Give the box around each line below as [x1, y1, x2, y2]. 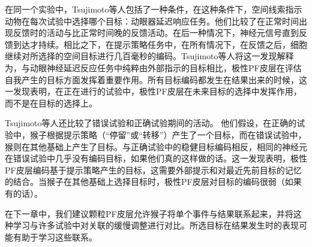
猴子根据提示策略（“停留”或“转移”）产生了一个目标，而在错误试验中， [29, 128, 307, 141]
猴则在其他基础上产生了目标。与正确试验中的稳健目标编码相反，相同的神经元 [5, 140, 307, 153]
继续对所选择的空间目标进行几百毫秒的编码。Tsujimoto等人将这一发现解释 [5, 50, 294, 62]
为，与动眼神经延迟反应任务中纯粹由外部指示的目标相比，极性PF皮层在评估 [5, 61, 302, 74]
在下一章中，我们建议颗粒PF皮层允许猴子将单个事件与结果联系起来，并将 [5, 207, 293, 219]
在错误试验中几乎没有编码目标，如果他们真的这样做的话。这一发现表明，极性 [5, 152, 307, 164]
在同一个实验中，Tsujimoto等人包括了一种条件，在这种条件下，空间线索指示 [5, 3, 302, 15]
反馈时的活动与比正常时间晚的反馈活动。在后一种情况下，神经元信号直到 [13, 26, 299, 39]
